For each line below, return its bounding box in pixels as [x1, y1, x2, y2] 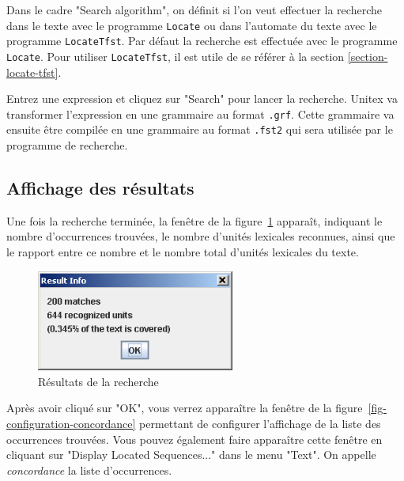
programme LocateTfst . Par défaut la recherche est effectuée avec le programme [6, 32, 398, 49]
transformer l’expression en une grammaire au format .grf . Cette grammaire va [6, 105, 395, 122]
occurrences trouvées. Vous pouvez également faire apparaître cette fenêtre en [6, 430, 383, 447]
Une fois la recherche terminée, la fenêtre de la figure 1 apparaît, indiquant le [6, 212, 383, 229]
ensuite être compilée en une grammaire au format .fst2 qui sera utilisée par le [6, 121, 393, 138]
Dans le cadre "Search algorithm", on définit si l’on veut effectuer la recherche [6, 2, 382, 17]
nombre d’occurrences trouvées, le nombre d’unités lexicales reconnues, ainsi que [6, 228, 395, 244]
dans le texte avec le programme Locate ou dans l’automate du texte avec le [6, 17, 377, 33]
